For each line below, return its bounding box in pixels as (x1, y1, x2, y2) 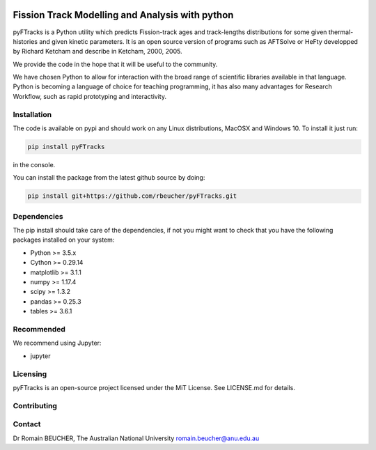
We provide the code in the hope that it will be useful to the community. (13, 60, 218, 68)
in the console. (13, 160, 56, 169)
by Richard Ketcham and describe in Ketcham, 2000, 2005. (13, 47, 182, 56)
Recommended (13, 324, 66, 334)
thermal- (328, 28, 354, 36)
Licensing (13, 369, 47, 379)
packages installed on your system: (13, 235, 115, 244)
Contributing (13, 401, 57, 410)
